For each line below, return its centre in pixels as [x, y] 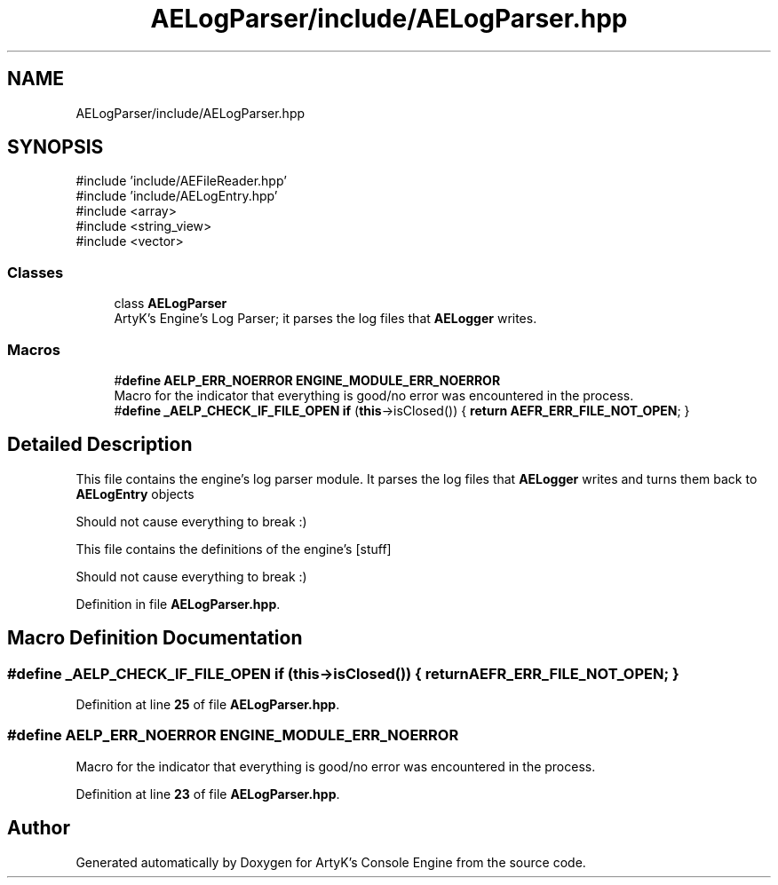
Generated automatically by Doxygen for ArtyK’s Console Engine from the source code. [331, 862]
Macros [34, 349]
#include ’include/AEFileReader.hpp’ [181, 181]
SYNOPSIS [56, 147]
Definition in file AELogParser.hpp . [178, 604]
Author [39, 828]
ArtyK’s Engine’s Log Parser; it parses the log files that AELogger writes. [325, 319]
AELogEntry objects [135, 494]
